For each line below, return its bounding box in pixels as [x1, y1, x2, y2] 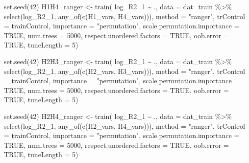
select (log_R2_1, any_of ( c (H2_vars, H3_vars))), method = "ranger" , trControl [4, 66, 245, 76]
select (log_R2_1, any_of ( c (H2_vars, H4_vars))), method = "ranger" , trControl [4, 120, 245, 131]
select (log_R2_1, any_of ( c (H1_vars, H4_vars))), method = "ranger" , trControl [4, 11, 245, 21]
